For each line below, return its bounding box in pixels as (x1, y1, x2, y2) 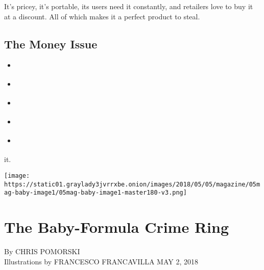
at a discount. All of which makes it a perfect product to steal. (4, 11, 200, 21)
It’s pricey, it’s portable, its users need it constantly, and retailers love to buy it (4, 1, 253, 11)
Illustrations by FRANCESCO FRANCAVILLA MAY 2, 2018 (4, 256, 198, 266)
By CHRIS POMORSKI (4, 246, 80, 257)
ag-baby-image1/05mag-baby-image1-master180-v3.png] (4, 189, 187, 197)
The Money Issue (4, 36, 98, 51)
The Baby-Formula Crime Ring (4, 217, 229, 237)
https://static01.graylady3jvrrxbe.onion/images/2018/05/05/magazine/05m (4, 180, 260, 188)
